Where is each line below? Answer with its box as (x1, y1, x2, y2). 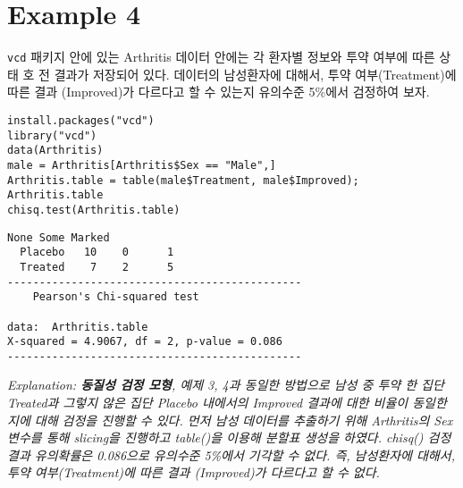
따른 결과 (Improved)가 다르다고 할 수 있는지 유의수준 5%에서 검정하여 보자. (7, 82, 430, 101)
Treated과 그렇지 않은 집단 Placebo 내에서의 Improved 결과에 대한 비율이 (7, 393, 408, 412)
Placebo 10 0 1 (20, 246, 174, 259)
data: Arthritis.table (7, 320, 148, 333)
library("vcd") (7, 129, 97, 142)
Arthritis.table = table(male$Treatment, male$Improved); (7, 173, 359, 187)
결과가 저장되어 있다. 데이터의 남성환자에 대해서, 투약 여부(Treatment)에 (54, 64, 457, 83)
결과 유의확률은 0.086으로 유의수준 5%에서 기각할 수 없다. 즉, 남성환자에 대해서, (7, 445, 455, 464)
